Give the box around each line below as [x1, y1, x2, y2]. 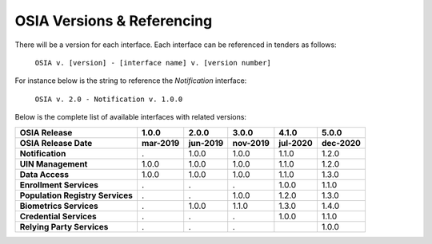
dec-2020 [321, 137, 362, 148]
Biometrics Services [19, 200, 99, 211]
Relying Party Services [19, 221, 109, 232]
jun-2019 [188, 137, 224, 148]
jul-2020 [278, 137, 313, 148]
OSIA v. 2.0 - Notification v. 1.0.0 [34, 94, 183, 104]
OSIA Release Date [19, 137, 93, 148]
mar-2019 [141, 137, 180, 148]
